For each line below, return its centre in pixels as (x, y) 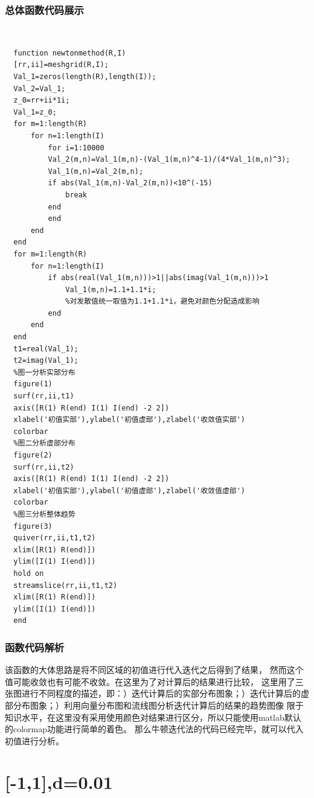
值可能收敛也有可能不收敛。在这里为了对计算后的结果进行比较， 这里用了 (150, 681)
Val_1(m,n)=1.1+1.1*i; (111, 289)
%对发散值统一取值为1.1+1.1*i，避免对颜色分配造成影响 (162, 302)
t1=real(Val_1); (46, 349)
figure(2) (33, 455)
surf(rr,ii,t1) (44, 396)
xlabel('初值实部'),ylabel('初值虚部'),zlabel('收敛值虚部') (129, 490)
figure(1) (33, 384)
